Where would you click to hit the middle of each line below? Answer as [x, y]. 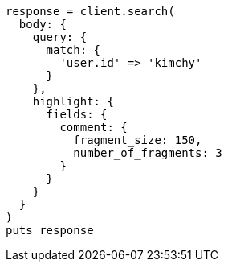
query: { [60, 37]
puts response [50, 230]
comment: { [94, 127]
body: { [43, 24]
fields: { [77, 114]
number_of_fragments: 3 [148, 153]
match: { [73, 50]
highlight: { [73, 101]
